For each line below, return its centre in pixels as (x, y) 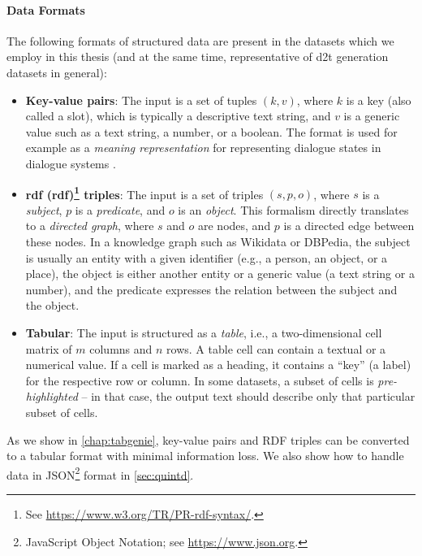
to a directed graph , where (90, 226)
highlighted (52, 396)
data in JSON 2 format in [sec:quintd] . (100, 473)
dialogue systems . (71, 163)
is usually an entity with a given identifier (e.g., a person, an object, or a (207, 257)
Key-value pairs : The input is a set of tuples (141, 100)
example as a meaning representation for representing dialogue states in (203, 148)
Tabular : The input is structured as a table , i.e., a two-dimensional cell (204, 332)
